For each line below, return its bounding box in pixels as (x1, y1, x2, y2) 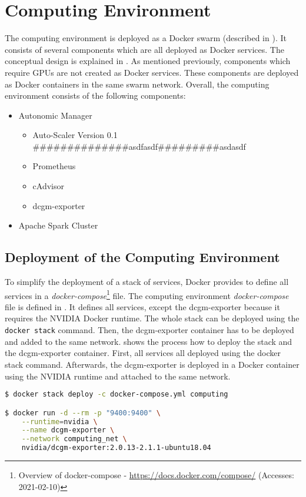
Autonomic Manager (18, 109, 92, 121)
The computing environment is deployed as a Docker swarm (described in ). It (5, 32, 287, 44)
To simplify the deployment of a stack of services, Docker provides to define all (5, 276, 289, 288)
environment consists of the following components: (5, 89, 186, 102)
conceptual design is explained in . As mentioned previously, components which (5, 55, 291, 67)
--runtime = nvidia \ (21, 417, 98, 426)
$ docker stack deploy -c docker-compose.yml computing (5, 390, 228, 399)
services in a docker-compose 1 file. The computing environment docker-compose (5, 287, 289, 301)
